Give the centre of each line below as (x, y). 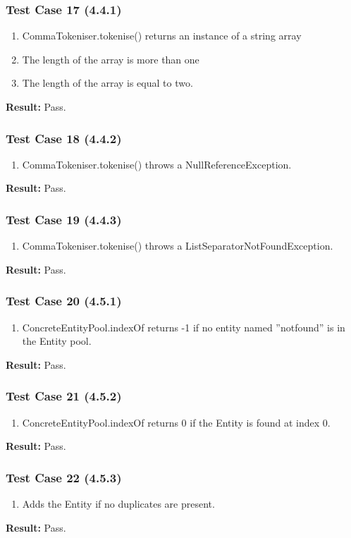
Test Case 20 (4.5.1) (64, 301)
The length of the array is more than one (111, 59)
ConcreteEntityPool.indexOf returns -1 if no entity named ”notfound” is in (184, 327)
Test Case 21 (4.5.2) (64, 396)
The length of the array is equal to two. (107, 83)
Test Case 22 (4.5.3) (64, 477)
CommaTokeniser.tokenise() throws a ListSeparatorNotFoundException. (178, 246)
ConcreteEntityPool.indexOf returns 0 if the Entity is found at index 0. (176, 422)
